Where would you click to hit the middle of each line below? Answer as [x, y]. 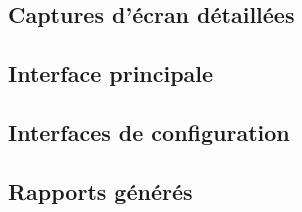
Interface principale [111, 73]
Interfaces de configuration [149, 131]
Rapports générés [100, 190]
